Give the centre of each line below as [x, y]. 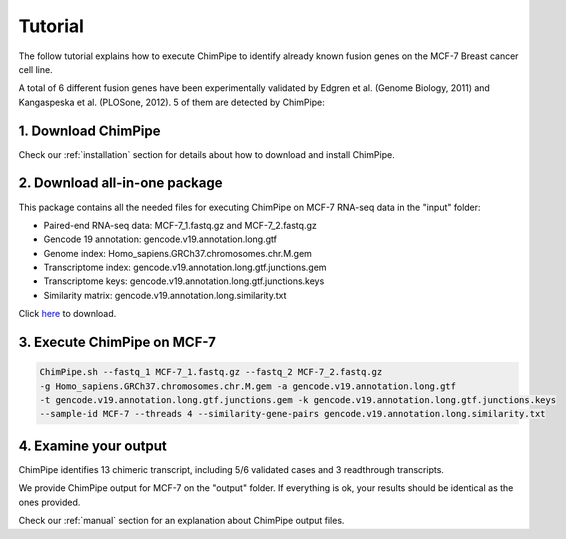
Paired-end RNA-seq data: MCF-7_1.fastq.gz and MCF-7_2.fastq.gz [180, 225]
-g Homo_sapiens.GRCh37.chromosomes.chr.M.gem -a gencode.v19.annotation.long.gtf [248, 386]
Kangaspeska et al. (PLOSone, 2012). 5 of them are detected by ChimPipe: [171, 102]
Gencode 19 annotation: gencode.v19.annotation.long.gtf [160, 239]
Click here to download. [67, 314]
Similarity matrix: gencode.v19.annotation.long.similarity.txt [165, 295]
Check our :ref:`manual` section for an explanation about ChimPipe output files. [181, 521]
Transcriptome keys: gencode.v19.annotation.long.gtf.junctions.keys [184, 281]
